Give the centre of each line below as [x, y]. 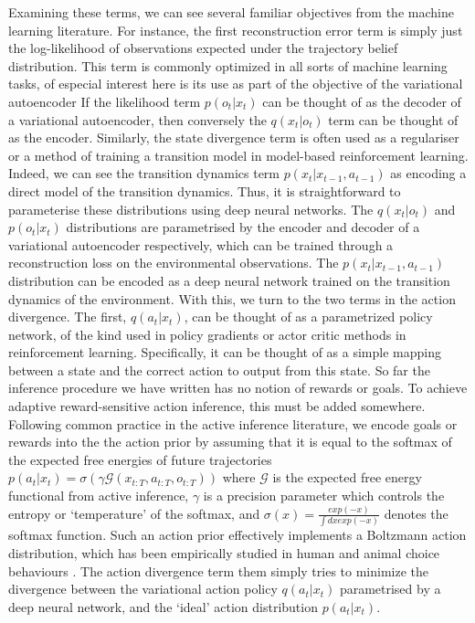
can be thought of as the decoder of [362, 101]
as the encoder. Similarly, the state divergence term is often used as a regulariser [234, 137]
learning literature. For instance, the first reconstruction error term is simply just [236, 30]
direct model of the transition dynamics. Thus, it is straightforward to [205, 190]
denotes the [416, 513]
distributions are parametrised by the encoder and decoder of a [243, 227]
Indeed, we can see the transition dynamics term [144, 173]
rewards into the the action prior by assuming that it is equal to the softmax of [230, 442]
